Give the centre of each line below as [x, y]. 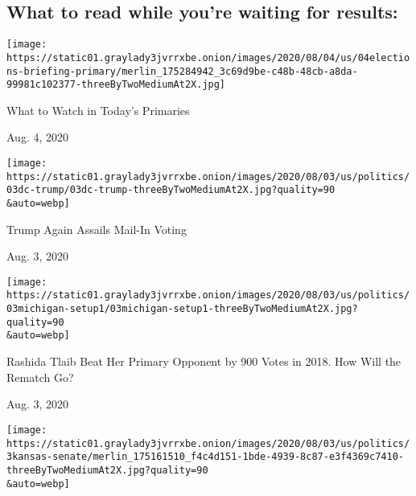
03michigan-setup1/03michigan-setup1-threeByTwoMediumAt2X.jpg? [182, 309]
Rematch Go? [40, 377]
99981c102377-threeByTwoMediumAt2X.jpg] [116, 85]
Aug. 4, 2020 [37, 137]
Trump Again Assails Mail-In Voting [97, 229]
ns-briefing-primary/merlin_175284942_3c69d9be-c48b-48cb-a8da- [182, 71]
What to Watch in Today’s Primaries [98, 110]
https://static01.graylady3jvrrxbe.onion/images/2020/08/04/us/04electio [208, 57]
